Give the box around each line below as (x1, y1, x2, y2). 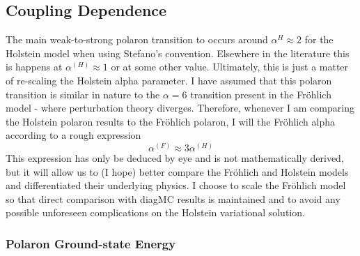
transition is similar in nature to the (6, 86, 160, 101)
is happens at (6, 59, 63, 74)
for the (304, 32, 334, 47)
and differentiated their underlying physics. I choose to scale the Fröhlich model (6, 178, 346, 193)
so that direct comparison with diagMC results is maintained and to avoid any (6, 191, 341, 206)
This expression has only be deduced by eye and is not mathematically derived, (6, 150, 344, 165)
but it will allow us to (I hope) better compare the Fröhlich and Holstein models (6, 164, 349, 179)
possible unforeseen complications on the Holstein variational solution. (6, 205, 305, 220)
